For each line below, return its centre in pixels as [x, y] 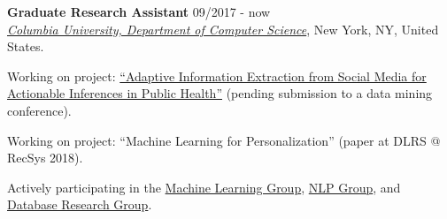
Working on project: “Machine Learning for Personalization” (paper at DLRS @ [224, 140]
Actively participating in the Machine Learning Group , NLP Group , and [204, 187]
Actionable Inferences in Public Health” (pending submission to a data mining [220, 93]
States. [26, 46]
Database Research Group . [80, 204]
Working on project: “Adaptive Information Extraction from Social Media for [217, 76]
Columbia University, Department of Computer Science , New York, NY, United [223, 29]
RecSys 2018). [45, 158]
